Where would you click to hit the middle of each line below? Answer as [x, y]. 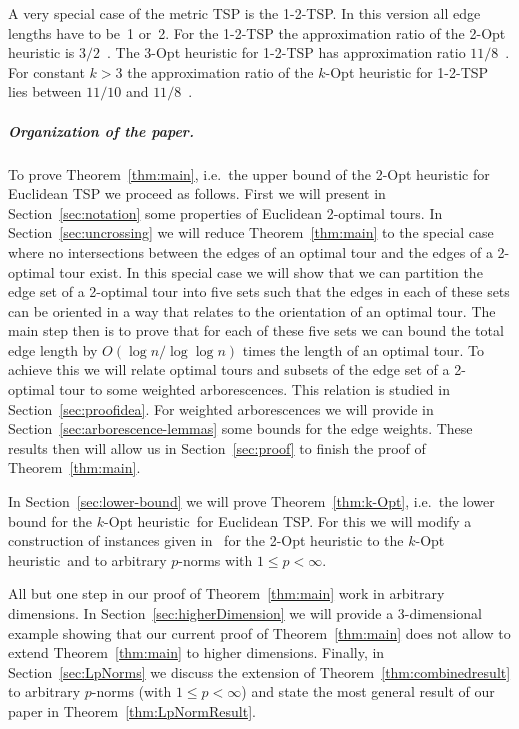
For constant [46, 71]
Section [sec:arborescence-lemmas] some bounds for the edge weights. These [240, 428]
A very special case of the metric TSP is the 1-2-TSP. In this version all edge [244, 13]
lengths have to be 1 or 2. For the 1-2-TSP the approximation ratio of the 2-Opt [257, 32]
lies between [45, 91]
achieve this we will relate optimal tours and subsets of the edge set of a [229, 369]
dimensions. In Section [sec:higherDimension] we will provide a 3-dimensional [245, 613]
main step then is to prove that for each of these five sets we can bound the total [256, 330]
